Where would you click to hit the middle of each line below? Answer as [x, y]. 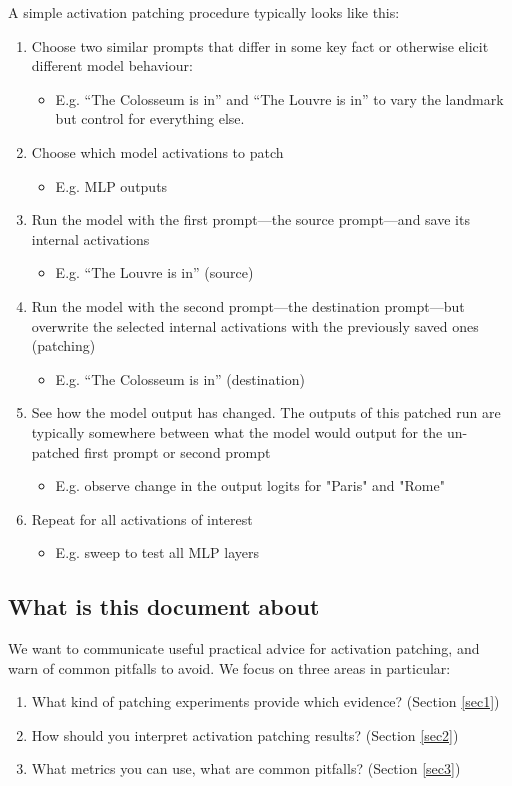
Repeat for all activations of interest [142, 518]
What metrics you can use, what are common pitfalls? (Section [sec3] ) [246, 768]
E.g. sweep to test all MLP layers [157, 552]
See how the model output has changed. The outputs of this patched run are [266, 412]
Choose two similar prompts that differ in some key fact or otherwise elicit [260, 45]
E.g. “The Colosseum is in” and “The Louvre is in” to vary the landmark [279, 98]
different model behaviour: [112, 65]
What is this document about [164, 606]
